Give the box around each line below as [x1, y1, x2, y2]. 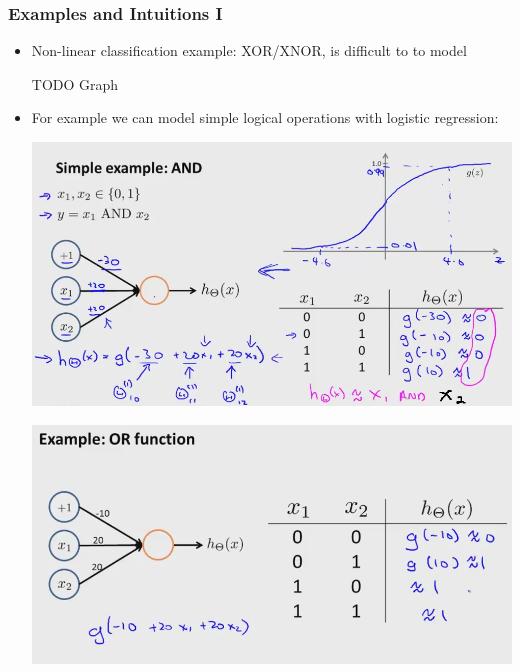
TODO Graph [31, 73, 119, 94]
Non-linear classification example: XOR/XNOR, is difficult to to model [31, 40, 467, 61]
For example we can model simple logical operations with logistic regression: [31, 107, 499, 128]
